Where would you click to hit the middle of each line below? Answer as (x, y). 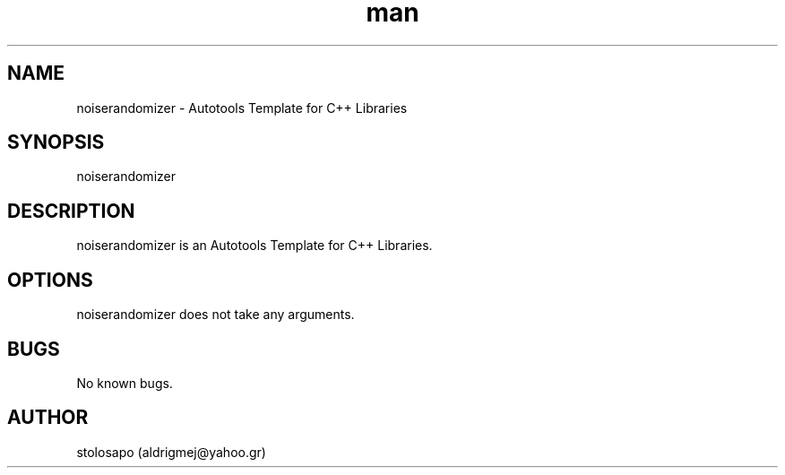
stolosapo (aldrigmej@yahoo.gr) (171, 452)
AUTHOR (48, 418)
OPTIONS (50, 280)
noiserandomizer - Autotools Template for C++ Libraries (242, 108)
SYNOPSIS (56, 142)
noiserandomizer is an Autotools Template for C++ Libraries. (254, 246)
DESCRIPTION (71, 211)
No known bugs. (125, 383)
